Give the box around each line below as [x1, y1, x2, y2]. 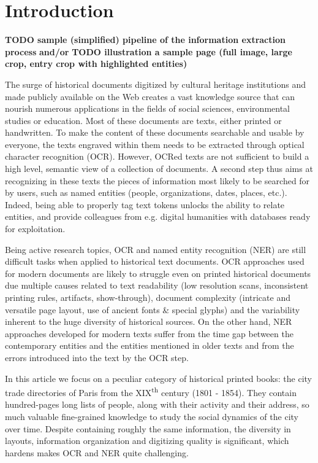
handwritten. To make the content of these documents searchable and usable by [5, 126, 305, 139]
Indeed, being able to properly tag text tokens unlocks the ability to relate [5, 198, 285, 211]
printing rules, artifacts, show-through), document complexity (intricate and [5, 291, 290, 303]
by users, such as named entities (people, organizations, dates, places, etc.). [5, 186, 287, 199]
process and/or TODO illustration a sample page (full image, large [5, 45, 292, 58]
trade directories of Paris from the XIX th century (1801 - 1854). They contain [5, 384, 297, 399]
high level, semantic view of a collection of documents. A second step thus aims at [5, 162, 313, 175]
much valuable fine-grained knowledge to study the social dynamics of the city [5, 410, 298, 422]
